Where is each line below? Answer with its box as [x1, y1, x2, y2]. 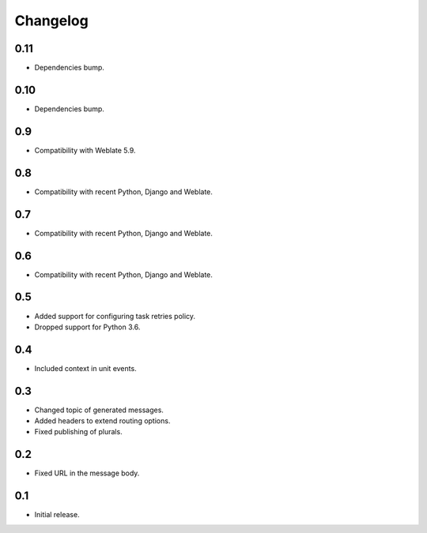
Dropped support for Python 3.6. [34, 322, 141, 332]
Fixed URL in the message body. [34, 468, 140, 478]
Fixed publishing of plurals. [34, 427, 123, 437]
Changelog [14, 12, 89, 29]
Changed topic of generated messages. [34, 405, 164, 415]
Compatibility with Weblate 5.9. [34, 145, 136, 155]
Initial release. [34, 510, 80, 520]
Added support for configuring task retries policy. [34, 311, 196, 321]
